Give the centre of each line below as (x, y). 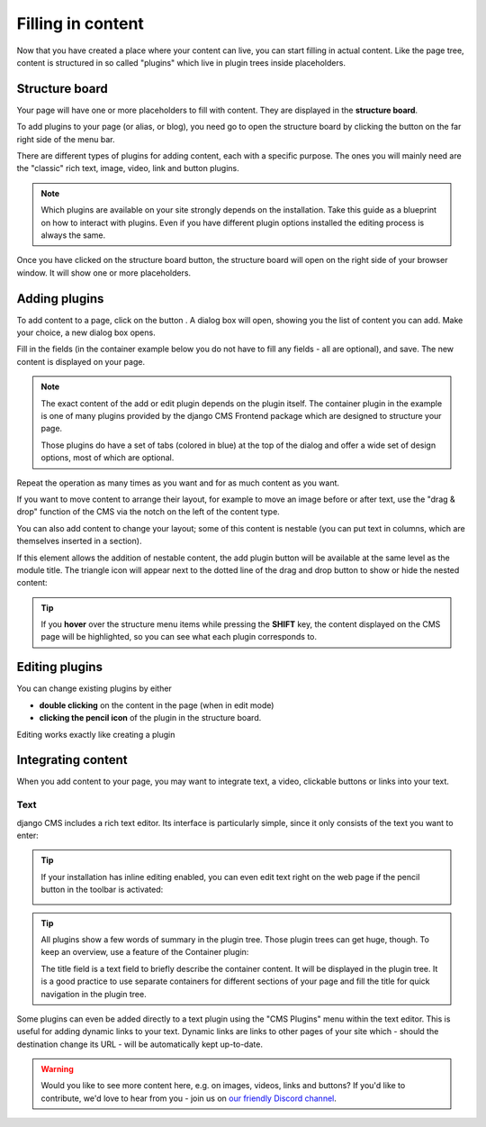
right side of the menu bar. (66, 139)
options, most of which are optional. (108, 458)
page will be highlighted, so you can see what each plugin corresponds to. (179, 637)
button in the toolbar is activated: (102, 890)
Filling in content (80, 23)
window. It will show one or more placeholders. (104, 273)
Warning (57, 1069)
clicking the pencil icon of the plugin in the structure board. (150, 718)
